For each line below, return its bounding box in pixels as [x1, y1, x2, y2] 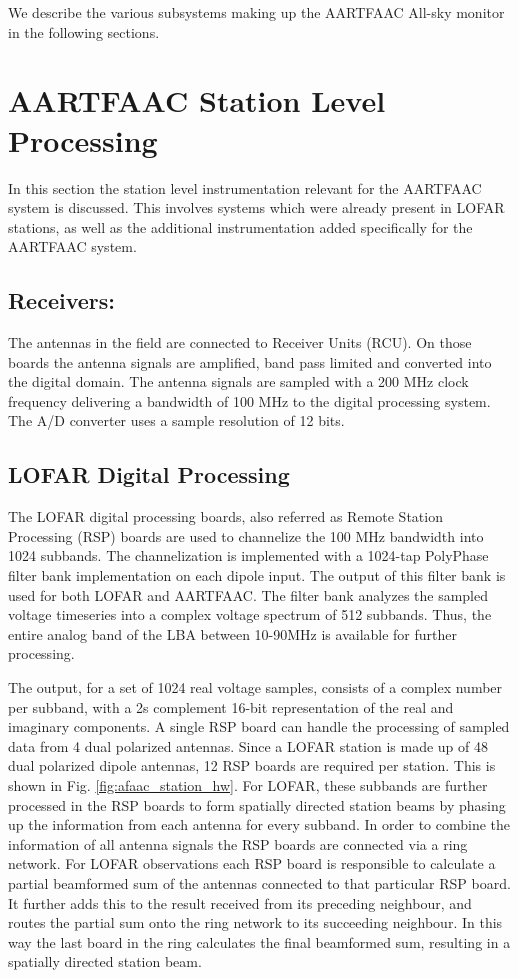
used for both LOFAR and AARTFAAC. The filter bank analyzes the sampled [8, 584, 489, 605]
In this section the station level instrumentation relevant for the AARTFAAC [8, 177, 482, 198]
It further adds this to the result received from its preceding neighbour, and [8, 892, 472, 913]
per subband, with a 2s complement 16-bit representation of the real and [8, 696, 454, 717]
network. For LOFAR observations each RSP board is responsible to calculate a [8, 853, 496, 874]
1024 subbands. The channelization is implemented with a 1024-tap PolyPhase [8, 545, 489, 566]
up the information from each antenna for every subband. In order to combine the [8, 814, 511, 835]
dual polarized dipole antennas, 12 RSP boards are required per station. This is [8, 755, 496, 776]
